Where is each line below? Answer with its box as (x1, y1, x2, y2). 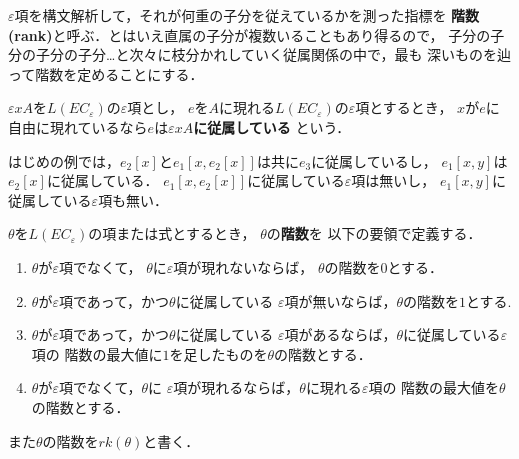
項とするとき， (355, 97, 453, 118)
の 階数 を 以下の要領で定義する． (266, 223, 482, 244)
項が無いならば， (284, 290, 397, 311)
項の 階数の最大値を (368, 377, 500, 398)
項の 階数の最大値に (31, 343, 163, 364)
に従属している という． (193, 116, 351, 137)
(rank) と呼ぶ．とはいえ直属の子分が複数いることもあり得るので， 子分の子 (8, 24, 505, 45)
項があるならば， (284, 324, 397, 345)
